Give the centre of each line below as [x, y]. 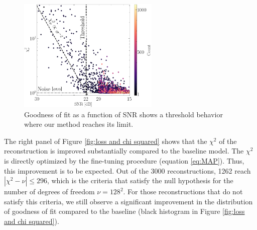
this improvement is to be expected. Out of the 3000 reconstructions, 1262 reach [127, 170]
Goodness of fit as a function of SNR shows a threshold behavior [123, 114]
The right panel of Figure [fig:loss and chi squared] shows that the [106, 141]
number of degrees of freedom [49, 191]
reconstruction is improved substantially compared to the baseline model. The [124, 151]
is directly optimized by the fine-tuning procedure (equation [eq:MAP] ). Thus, [124, 160]
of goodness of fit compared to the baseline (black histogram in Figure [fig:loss [124, 211]
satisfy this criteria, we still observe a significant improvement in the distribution [128, 201]
